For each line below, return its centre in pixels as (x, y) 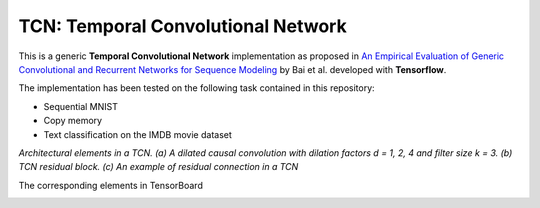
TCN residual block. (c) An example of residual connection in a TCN (158, 167)
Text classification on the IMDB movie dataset (137, 134)
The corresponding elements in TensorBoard (111, 185)
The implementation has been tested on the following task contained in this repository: (196, 88)
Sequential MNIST (81, 106)
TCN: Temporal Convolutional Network (182, 26)
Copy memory (73, 121)
